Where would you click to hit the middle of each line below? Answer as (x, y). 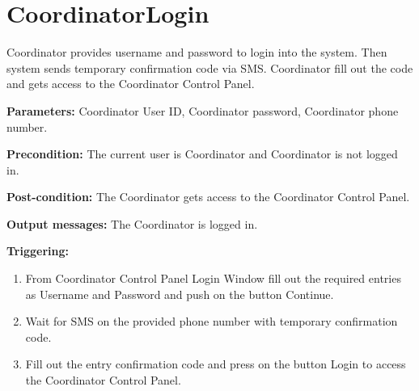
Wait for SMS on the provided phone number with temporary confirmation (212, 321)
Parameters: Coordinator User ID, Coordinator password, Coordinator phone (203, 110)
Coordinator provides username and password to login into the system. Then (197, 52)
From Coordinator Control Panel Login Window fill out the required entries (213, 278)
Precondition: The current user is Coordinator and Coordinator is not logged (202, 154)
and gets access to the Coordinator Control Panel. (131, 84)
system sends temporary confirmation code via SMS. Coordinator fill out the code (210, 67)
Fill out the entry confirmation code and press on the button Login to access (216, 364)
